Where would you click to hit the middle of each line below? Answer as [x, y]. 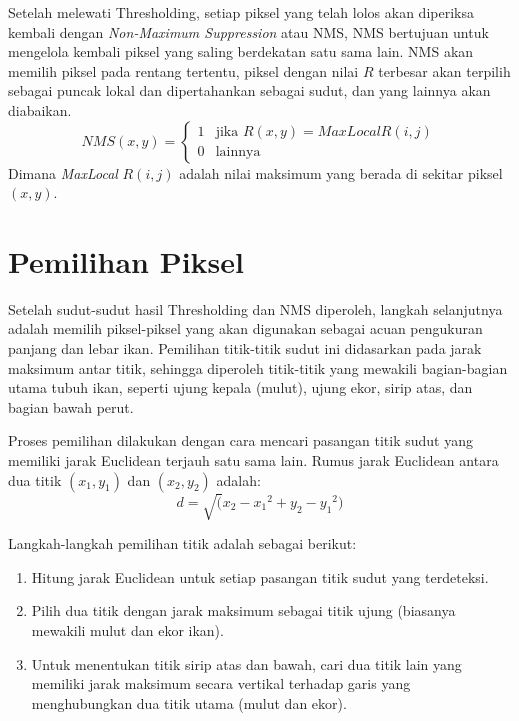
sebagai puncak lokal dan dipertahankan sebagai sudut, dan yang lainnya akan [249, 90]
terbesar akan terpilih [444, 70]
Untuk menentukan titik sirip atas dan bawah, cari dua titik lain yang [246, 663]
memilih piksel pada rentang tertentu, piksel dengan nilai [183, 70]
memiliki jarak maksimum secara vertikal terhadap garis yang [221, 683]
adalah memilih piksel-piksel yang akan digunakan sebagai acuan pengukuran [245, 328]
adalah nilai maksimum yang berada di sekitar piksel [341, 172]
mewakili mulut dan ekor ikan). [127, 629]
